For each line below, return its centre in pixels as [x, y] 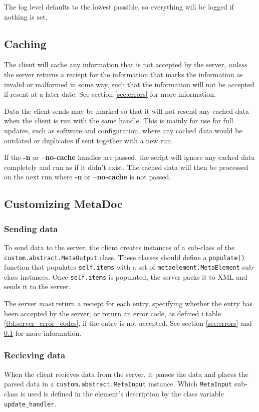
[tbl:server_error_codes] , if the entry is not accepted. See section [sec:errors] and [128, 323]
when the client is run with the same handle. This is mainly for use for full [119, 121]
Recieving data [35, 355]
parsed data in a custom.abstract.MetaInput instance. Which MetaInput [118, 384]
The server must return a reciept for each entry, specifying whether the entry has [128, 303]
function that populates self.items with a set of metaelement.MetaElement [122, 267]
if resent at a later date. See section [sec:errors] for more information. [110, 94]
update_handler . [30, 403]
